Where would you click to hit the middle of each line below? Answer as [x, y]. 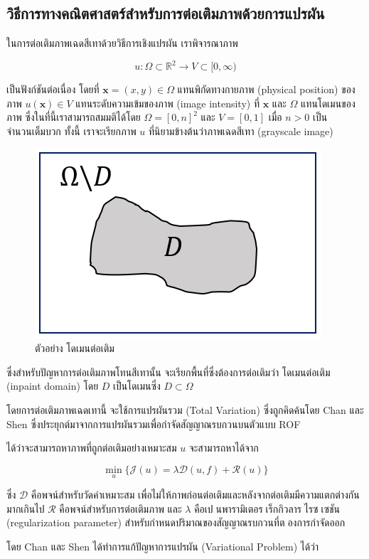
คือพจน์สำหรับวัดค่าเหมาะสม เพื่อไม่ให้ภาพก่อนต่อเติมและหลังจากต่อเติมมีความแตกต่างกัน [195, 495]
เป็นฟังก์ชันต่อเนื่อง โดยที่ [53, 89]
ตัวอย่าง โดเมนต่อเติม [75, 348]
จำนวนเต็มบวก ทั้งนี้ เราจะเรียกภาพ [71, 131]
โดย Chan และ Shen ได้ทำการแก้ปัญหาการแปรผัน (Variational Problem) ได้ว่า [163, 546]
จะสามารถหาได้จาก [224, 448]
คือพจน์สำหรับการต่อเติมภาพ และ [121, 508]
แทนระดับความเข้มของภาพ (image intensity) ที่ [167, 103]
